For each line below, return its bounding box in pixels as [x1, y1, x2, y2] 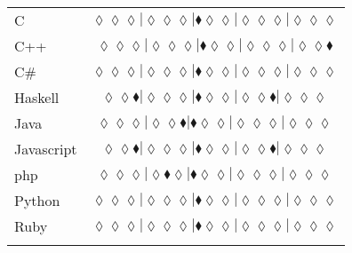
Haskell [14, 87, 60, 107]
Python [14, 190, 60, 210]
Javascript [14, 138, 77, 159]
